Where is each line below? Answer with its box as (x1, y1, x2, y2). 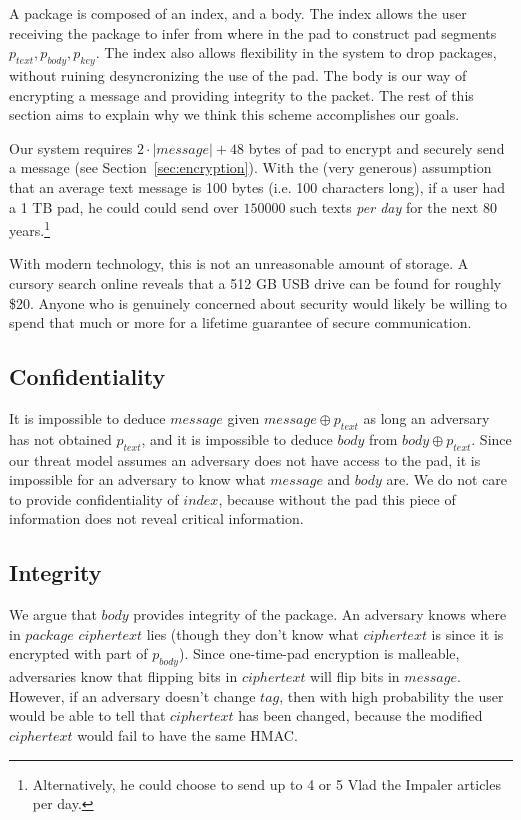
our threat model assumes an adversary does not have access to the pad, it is (9, 449, 481, 470)
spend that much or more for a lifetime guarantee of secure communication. (9, 312, 472, 333)
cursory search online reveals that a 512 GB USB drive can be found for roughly (9, 272, 502, 293)
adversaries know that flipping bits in (9, 666, 238, 687)
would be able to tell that (9, 705, 166, 726)
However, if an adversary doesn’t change (9, 685, 256, 706)
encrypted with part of (9, 643, 148, 664)
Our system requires (9, 137, 133, 158)
